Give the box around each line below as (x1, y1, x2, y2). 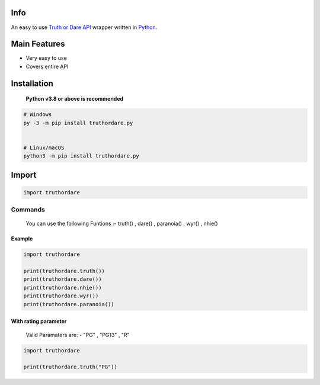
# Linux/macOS (23, 144, 65, 151)
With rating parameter (11, 317, 67, 325)
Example (11, 235, 33, 242)
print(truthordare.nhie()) (23, 284, 102, 291)
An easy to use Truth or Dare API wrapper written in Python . (11, 24, 158, 31)
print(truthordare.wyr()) (23, 293, 99, 299)
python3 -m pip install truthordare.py (23, 153, 139, 159)
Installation (11, 78, 53, 88)
